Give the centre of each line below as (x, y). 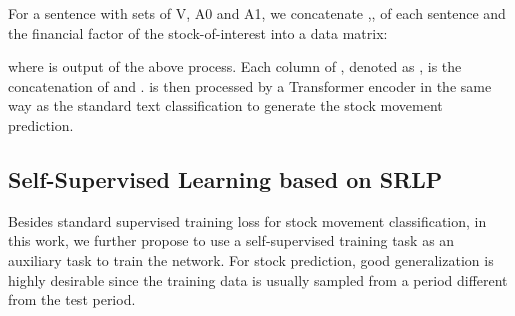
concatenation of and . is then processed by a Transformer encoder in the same (250, 85)
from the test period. (72, 299)
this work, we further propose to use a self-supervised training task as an (231, 240)
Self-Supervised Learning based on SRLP (225, 178)
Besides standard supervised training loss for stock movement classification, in (247, 220)
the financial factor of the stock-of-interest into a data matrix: (198, 32)
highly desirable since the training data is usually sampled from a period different (258, 279)
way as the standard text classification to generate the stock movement (225, 105)
